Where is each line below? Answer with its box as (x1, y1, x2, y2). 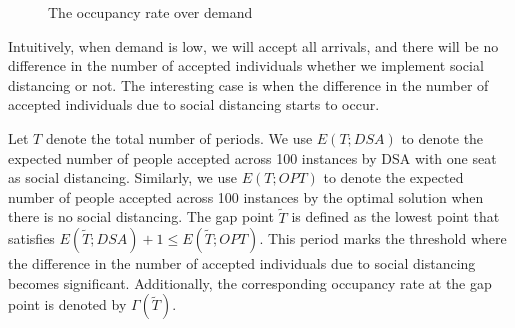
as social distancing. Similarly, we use (8, 167, 238, 188)
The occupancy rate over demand (48, 2, 253, 22)
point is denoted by (8, 294, 127, 315)
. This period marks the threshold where (259, 228, 507, 249)
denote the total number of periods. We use (45, 127, 313, 148)
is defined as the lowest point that (291, 206, 500, 227)
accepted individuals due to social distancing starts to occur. (8, 94, 380, 115)
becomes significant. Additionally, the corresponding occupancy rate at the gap (8, 272, 492, 293)
